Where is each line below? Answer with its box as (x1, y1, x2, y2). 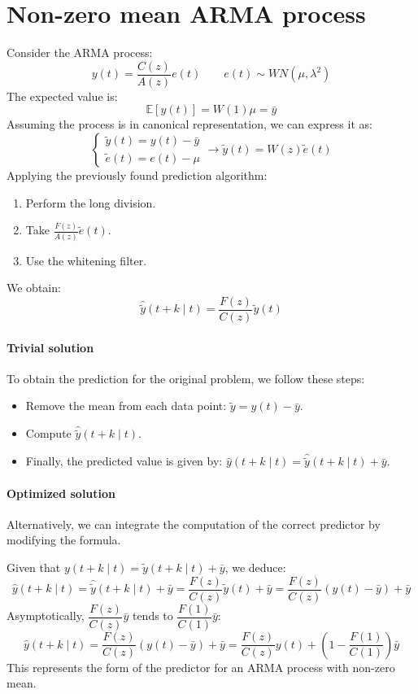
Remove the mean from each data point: (25, 397, 227, 414)
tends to (132, 607, 173, 624)
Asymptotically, (7, 607, 85, 624)
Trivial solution (7, 338, 94, 356)
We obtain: (7, 279, 61, 296)
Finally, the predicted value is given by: (25, 452, 223, 469)
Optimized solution (7, 484, 116, 501)
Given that (7, 559, 61, 576)
